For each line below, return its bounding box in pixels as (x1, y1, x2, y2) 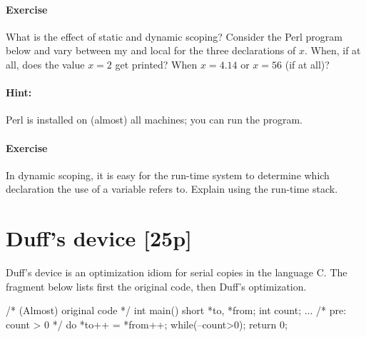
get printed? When (115, 56, 198, 71)
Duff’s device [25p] (6, 223, 192, 253)
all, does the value (6, 56, 85, 71)
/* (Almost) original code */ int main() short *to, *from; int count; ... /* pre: (6, 303, 347, 318)
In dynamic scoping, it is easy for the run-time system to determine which (6, 167, 330, 182)
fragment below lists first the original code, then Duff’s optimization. (6, 278, 307, 293)
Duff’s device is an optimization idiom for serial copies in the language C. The (6, 265, 347, 280)
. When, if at (304, 43, 361, 58)
